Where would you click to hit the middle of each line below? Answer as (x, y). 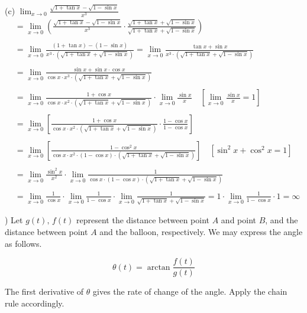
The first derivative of (44, 291)
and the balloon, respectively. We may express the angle (201, 232)
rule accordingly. (35, 303)
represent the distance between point (143, 220)
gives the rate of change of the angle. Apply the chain (190, 291)
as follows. (23, 243)
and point (239, 220)
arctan (159, 267)
